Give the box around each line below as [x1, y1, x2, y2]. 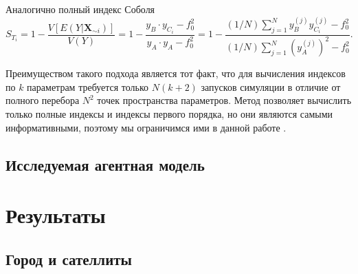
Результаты [5, 201, 106, 229]
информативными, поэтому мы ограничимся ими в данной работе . [5, 120, 287, 134]
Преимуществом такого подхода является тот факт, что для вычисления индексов [5, 66, 346, 81]
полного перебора [5, 93, 80, 107]
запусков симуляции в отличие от [201, 79, 341, 94]
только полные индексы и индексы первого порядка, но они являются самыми [5, 106, 333, 120]
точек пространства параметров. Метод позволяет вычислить [97, 93, 352, 107]
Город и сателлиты [5, 248, 132, 269]
